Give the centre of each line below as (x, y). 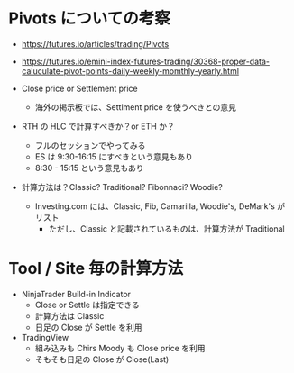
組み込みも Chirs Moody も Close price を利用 (120, 348)
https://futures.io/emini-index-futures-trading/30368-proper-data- (145, 61)
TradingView (45, 337)
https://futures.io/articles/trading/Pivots (95, 44)
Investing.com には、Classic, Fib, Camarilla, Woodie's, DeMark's (155, 206)
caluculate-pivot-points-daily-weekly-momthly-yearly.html (130, 71)
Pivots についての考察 (89, 18)
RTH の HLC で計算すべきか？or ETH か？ (98, 126)
